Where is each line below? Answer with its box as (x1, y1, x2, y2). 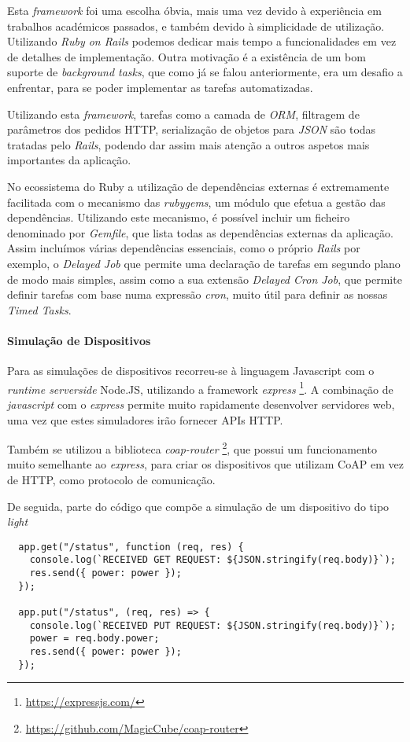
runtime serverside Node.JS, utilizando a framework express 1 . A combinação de (7, 378, 393, 397)
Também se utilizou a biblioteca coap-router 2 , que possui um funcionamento (7, 439, 377, 457)
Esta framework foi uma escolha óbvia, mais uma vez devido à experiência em (7, 2, 382, 18)
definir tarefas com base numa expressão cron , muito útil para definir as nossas (7, 286, 388, 303)
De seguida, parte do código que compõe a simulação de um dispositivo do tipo (7, 498, 390, 514)
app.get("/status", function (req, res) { (18, 541, 244, 553)
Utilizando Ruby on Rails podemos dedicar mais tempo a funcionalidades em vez (7, 33, 397, 50)
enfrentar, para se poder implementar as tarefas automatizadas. (7, 79, 313, 95)
